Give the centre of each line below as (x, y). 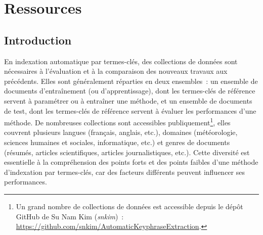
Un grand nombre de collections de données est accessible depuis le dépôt (129, 206)
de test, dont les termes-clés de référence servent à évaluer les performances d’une (130, 110)
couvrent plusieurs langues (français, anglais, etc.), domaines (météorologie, (121, 132)
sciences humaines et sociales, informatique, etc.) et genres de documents (117, 142)
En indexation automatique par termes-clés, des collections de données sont (121, 61)
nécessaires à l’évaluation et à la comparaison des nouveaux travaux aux (116, 71)
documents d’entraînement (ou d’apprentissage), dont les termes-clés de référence (130, 91)
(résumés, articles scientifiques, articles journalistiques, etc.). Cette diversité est (127, 152)
